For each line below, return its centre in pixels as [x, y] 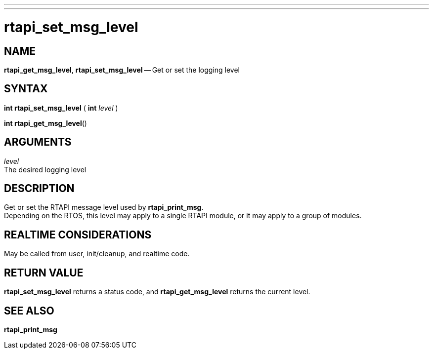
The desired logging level [45, 169]
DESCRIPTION [39, 189]
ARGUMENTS [38, 142]
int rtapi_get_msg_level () [45, 123]
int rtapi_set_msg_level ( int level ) [61, 108]
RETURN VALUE [44, 273]
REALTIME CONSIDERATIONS [78, 235]
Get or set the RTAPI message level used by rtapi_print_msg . [104, 207]
